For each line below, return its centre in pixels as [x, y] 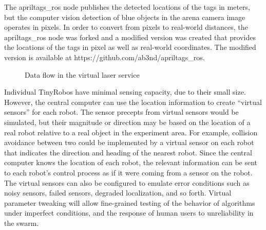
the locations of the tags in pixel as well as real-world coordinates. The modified [130, 47]
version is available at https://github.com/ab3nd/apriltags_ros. [104, 57]
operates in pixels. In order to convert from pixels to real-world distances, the [126, 27]
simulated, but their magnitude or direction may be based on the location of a [127, 122]
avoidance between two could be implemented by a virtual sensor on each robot [129, 142]
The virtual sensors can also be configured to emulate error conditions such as [127, 182]
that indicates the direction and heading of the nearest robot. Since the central [128, 152]
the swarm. [22, 223]
